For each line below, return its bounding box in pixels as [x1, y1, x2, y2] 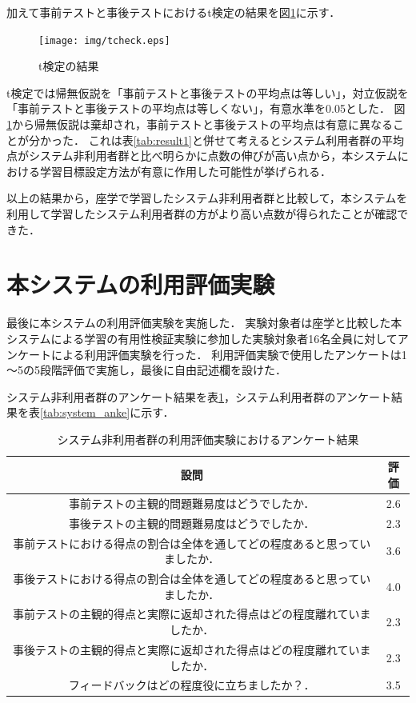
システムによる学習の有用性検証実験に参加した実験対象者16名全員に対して [6, 330, 398, 346]
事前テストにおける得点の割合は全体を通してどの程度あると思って [13, 534, 360, 551]
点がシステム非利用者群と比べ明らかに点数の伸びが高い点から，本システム [6, 147, 398, 164]
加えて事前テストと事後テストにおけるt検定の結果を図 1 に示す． [6, 4, 341, 20]
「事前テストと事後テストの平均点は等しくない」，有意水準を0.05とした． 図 [6, 100, 406, 117]
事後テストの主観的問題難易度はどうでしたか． [69, 514, 315, 531]
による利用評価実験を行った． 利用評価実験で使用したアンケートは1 [50, 346, 407, 362]
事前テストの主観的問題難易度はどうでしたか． [69, 494, 315, 511]
